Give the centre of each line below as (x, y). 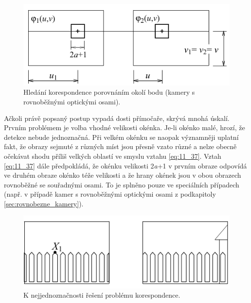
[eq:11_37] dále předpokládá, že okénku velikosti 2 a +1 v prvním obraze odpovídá (125, 165)
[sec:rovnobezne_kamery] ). (44, 203)
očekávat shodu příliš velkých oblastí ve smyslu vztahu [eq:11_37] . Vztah (113, 156)
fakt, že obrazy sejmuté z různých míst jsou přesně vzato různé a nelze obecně (120, 146)
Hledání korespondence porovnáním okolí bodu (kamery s (109, 92)
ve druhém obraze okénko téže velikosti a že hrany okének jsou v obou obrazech (123, 175)
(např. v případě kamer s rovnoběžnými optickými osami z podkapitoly (110, 194)
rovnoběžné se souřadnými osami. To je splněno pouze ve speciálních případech (122, 184)
